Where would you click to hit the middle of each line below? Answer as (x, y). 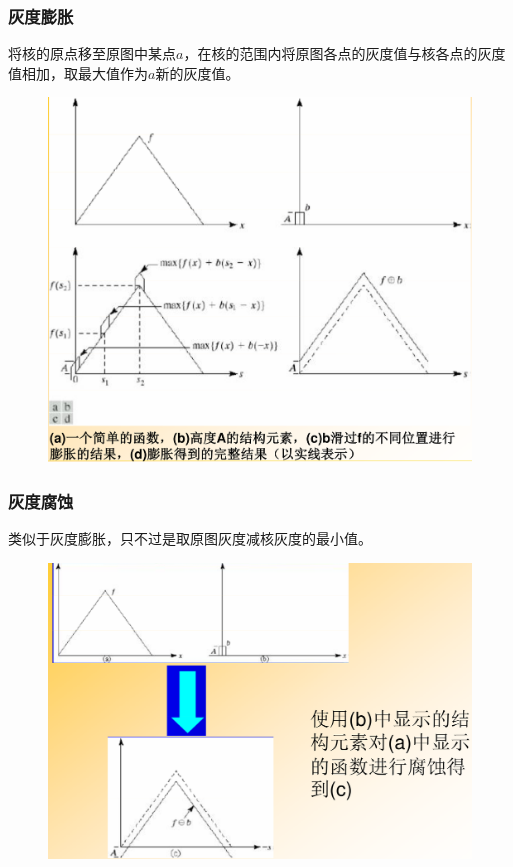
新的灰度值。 (197, 72)
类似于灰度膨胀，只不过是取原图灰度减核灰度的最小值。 (190, 537)
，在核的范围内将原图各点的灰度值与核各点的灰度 (344, 53)
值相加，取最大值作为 (78, 72)
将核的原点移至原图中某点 (92, 53)
